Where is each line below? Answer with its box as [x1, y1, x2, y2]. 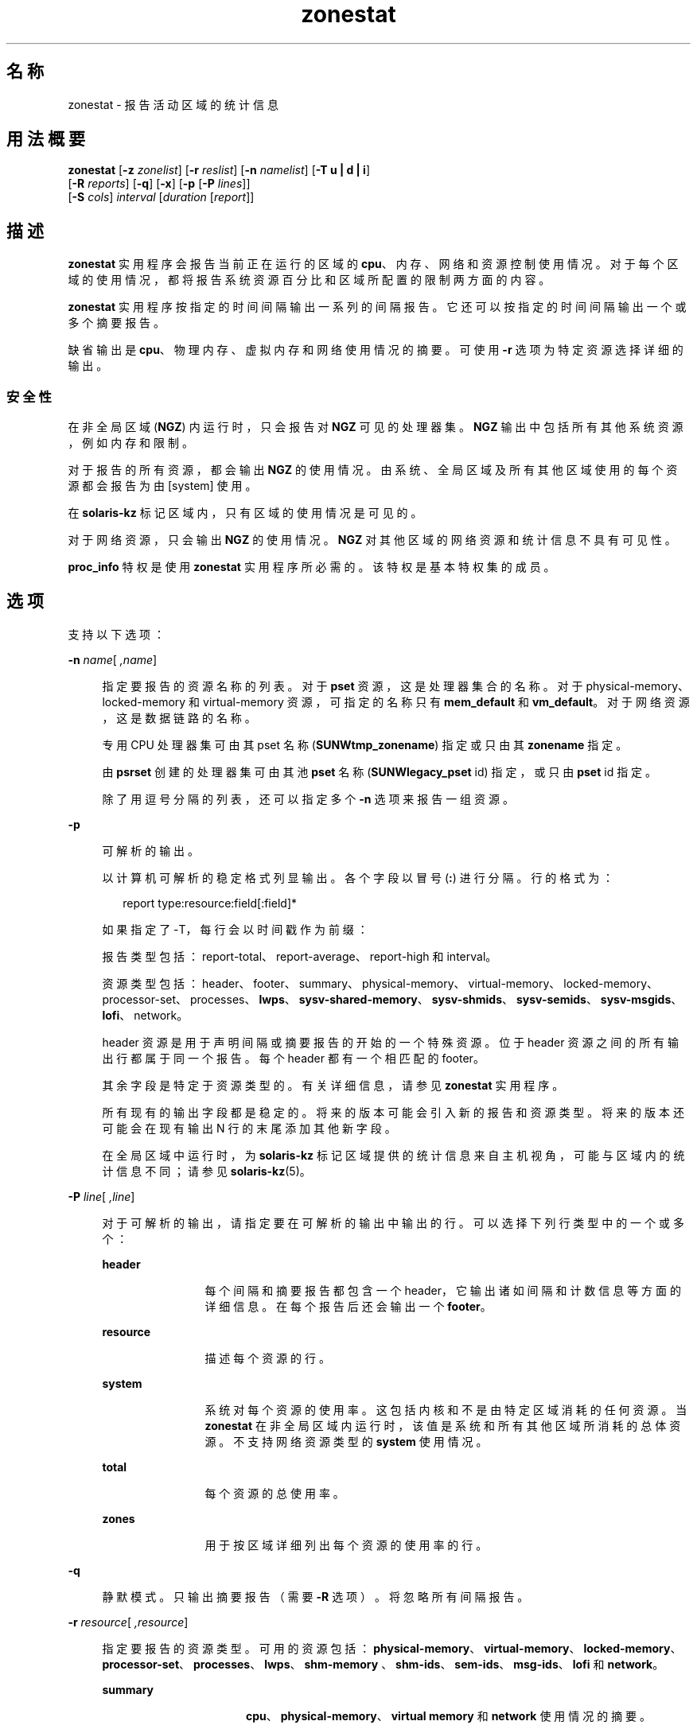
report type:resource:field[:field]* [123, 896, 297, 910]
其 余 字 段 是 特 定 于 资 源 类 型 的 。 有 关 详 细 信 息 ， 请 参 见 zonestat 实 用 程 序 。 [102, 1078, 564, 1092]
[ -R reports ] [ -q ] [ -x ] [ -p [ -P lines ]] [68, 177, 251, 191]
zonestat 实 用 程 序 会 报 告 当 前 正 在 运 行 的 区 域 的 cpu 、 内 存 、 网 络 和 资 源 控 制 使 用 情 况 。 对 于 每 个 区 [68, 257, 679, 271]
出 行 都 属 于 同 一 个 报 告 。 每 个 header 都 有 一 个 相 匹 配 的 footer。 [102, 1051, 485, 1065]
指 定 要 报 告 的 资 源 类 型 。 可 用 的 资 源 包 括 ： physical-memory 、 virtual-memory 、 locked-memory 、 [102, 1641, 682, 1655]
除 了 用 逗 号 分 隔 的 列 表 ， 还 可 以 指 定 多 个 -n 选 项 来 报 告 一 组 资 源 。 [102, 791, 514, 806]
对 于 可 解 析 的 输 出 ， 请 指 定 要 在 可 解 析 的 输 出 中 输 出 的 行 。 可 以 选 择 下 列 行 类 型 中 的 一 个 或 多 [102, 1215, 684, 1230]
